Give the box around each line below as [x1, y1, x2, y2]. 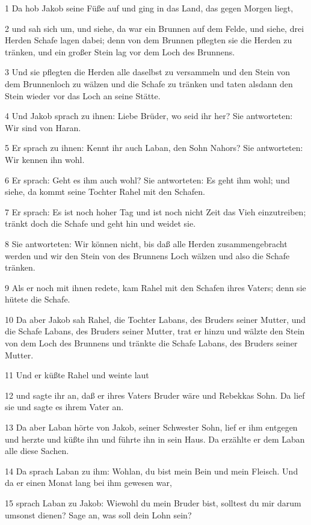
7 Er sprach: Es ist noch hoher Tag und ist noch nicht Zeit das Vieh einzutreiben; [5, 205, 306, 218]
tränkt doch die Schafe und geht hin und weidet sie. [5, 217, 196, 230]
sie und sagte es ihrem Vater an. [5, 401, 124, 413]
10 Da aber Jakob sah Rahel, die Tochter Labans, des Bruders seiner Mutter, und [5, 313, 306, 325]
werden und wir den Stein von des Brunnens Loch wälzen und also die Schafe [5, 249, 290, 262]
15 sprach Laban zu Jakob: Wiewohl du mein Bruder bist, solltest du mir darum [5, 497, 301, 509]
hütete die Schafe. [5, 293, 70, 305]
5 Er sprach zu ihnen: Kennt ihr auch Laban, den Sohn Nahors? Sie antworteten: [5, 141, 303, 154]
